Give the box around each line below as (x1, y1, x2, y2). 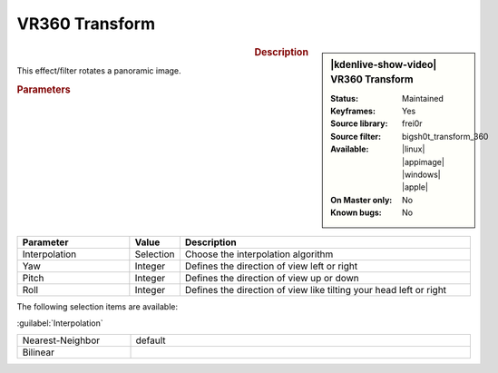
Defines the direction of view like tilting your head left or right (184, 283, 447, 296)
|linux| (402, 143, 425, 154)
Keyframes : (330, 105, 376, 117)
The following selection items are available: (16, 300, 179, 312)
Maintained (402, 93, 444, 103)
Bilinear (22, 346, 54, 358)
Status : (330, 93, 358, 103)
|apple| (402, 182, 428, 192)
